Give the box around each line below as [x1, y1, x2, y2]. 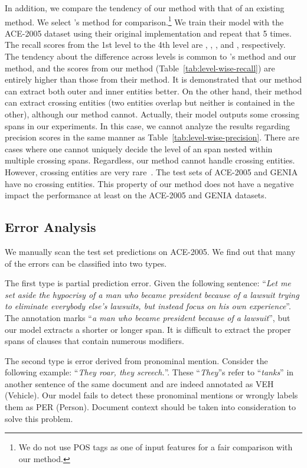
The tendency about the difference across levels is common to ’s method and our [5, 50, 296, 63]
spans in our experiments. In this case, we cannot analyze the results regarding [5, 119, 290, 132]
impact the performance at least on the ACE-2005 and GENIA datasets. [5, 189, 267, 201]
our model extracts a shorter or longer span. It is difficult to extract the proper [5, 323, 291, 335]
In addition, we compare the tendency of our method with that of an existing [5, 2, 285, 14]
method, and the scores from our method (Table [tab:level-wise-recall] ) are [5, 61, 275, 74]
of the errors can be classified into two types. [5, 257, 167, 269]
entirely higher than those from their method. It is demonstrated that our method [5, 73, 302, 86]
